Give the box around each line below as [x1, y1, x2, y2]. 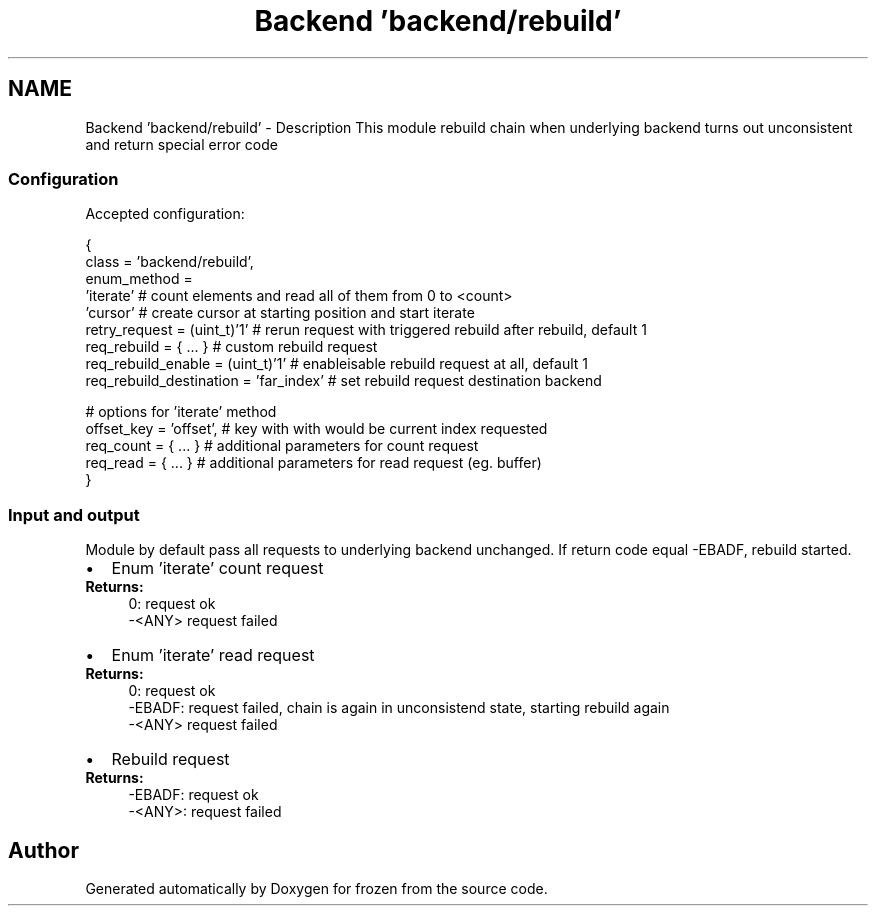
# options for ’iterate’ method [85, 403, 277, 421]
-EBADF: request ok [128, 786, 259, 804]
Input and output [8, 504, 140, 525]
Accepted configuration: [85, 205, 245, 223]
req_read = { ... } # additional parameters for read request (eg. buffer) [85, 454, 542, 472]
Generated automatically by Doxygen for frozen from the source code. [85, 879, 548, 897]
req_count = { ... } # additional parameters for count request [85, 437, 479, 455]
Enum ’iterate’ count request [111, 558, 324, 579]
